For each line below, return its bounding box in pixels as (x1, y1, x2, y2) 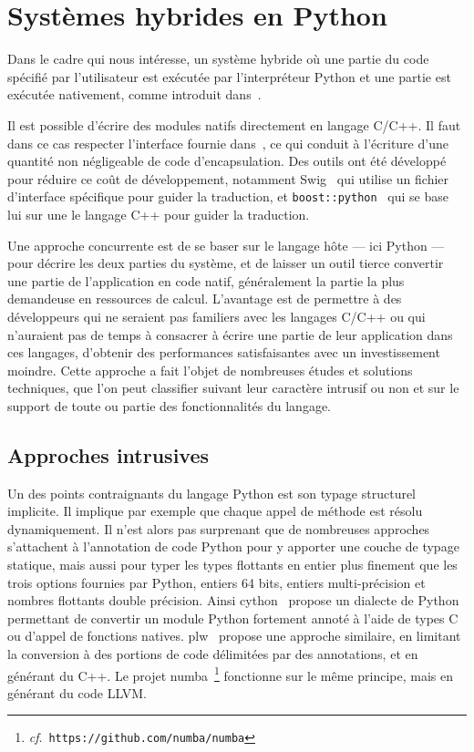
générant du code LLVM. (7, 683, 147, 702)
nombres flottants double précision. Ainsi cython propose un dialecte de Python (7, 591, 459, 610)
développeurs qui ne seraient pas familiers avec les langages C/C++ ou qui (7, 306, 426, 325)
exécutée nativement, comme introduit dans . (7, 85, 262, 104)
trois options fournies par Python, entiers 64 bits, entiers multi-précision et (7, 572, 426, 592)
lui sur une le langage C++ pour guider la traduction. (7, 204, 310, 223)
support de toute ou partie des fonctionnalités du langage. (7, 396, 332, 415)
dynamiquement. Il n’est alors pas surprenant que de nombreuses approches (7, 519, 430, 538)
